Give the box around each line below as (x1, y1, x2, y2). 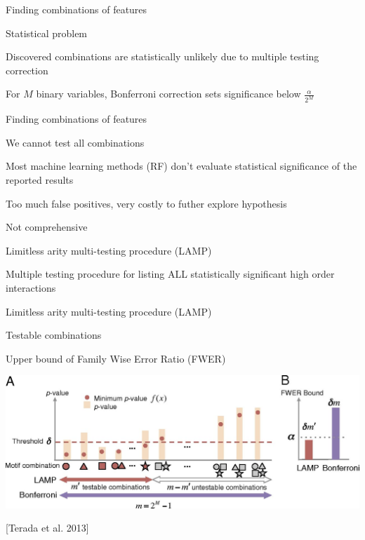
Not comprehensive (6, 220, 88, 234)
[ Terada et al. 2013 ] (6, 520, 89, 535)
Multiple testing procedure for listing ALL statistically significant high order (6, 266, 335, 281)
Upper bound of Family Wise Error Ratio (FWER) (6, 351, 226, 365)
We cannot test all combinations (6, 135, 145, 149)
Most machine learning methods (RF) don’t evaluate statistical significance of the (6, 158, 357, 173)
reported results (6, 173, 74, 187)
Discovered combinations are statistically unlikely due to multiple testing (6, 49, 319, 64)
